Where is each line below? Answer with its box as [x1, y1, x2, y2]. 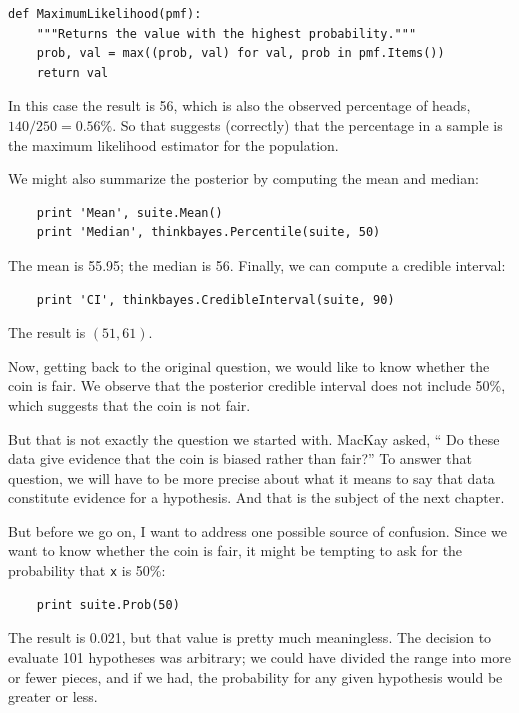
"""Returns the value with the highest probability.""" [36, 26, 417, 41]
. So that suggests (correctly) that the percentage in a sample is [112, 114, 503, 135]
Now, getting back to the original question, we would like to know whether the [8, 355, 490, 376]
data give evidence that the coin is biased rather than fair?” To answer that [8, 448, 472, 469]
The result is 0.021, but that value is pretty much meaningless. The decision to [8, 627, 492, 648]
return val [36, 65, 109, 80]
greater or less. [8, 686, 98, 707]
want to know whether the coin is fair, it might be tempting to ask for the [8, 540, 463, 561]
